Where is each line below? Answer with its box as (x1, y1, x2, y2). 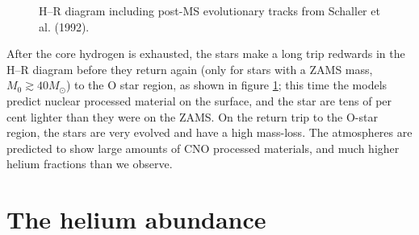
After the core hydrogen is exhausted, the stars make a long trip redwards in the (6, 45, 405, 62)
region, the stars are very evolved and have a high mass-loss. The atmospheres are (6, 124, 413, 141)
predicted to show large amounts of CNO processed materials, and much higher (6, 139, 400, 156)
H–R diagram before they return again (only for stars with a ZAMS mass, (6, 60, 373, 77)
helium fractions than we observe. (6, 155, 173, 172)
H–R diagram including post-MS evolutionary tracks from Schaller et (39, 2, 380, 19)
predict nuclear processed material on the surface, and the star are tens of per (6, 92, 392, 109)
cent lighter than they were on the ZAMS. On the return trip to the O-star (6, 108, 378, 125)
